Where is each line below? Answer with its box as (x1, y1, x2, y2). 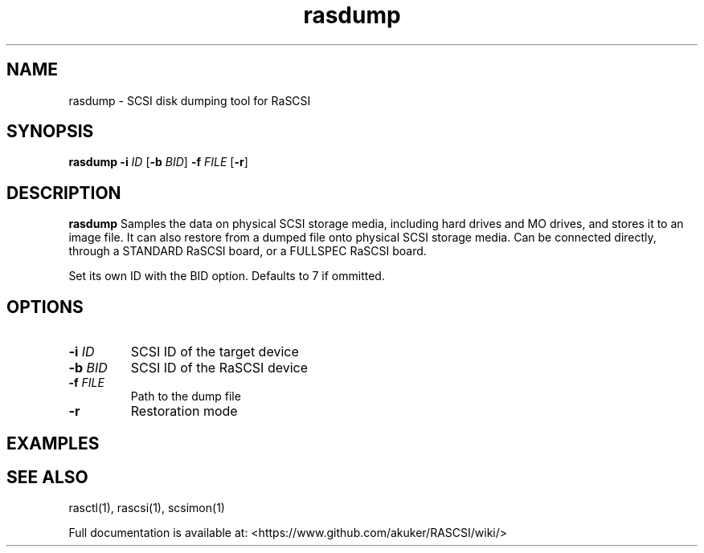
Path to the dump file (130, 389, 241, 404)
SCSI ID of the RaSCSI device (130, 360, 309, 376)
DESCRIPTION (6, 182, 121, 203)
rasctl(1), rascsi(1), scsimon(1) (68, 501, 225, 515)
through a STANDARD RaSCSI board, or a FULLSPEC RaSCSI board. (68, 244, 427, 258)
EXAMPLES (6, 433, 100, 453)
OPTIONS (6, 296, 84, 317)
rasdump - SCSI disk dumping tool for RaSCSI (68, 93, 311, 108)
